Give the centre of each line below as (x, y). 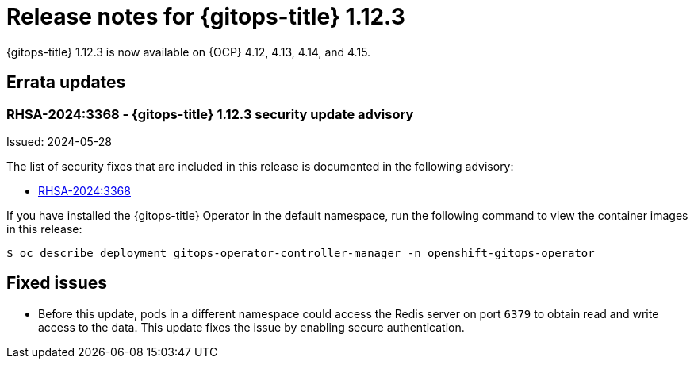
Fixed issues (57, 283)
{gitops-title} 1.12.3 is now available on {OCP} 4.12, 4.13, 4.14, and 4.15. (189, 52)
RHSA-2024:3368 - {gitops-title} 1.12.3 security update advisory (210, 114)
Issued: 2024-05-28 (59, 141)
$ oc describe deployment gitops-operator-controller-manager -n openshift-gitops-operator (301, 253)
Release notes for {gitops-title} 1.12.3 (206, 17)
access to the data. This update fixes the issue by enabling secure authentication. (251, 327)
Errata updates (66, 83)
